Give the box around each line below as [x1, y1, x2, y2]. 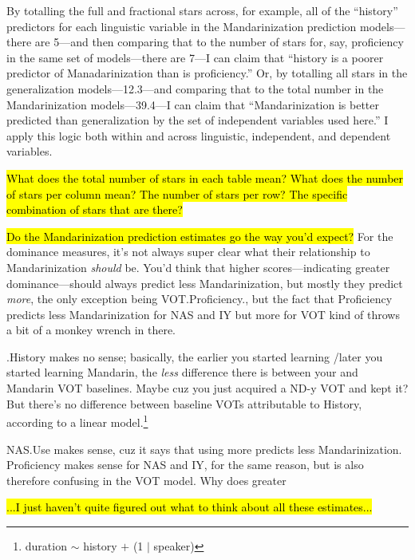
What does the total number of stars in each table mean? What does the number [6, 169, 404, 186]
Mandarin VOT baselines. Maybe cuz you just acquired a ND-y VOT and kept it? [6, 380, 409, 396]
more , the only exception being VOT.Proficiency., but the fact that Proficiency [6, 290, 393, 307]
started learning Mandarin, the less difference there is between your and [6, 364, 358, 381]
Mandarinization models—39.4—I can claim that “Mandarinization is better [6, 96, 379, 112]
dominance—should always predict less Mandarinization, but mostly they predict [6, 274, 403, 291]
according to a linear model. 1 [6, 412, 148, 430]
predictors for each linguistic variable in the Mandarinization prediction [6, 18, 357, 34]
